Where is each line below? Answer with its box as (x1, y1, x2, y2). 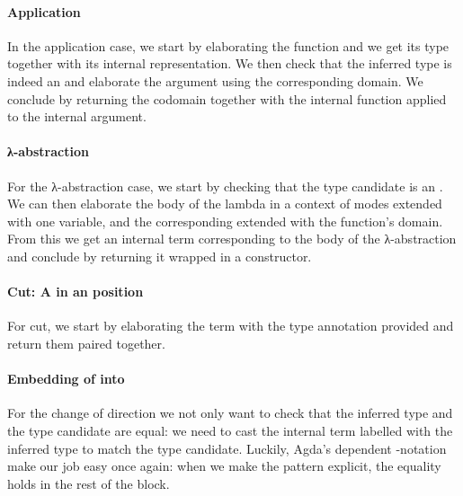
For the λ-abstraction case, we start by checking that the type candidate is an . (7, 176, 443, 195)
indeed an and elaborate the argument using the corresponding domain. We (7, 71, 423, 90)
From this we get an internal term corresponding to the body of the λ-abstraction (7, 229, 457, 248)
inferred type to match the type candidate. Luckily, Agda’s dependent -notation (7, 438, 447, 457)
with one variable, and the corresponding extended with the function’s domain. (7, 211, 443, 230)
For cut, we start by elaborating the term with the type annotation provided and (7, 316, 454, 335)
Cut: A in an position (7, 282, 144, 301)
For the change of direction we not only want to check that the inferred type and (7, 403, 453, 422)
